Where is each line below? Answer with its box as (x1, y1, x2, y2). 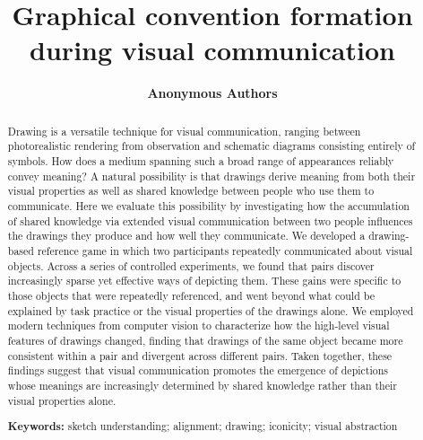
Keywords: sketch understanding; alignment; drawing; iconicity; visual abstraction (7, 418, 398, 435)
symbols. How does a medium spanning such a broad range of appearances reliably (7, 154, 394, 169)
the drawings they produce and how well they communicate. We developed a (7, 228, 366, 243)
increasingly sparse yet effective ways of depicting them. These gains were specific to (7, 273, 401, 288)
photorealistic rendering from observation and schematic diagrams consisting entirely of (7, 138, 416, 154)
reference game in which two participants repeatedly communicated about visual (37, 242, 413, 258)
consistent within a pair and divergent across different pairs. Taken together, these (7, 348, 393, 363)
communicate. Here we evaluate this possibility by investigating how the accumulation (7, 198, 410, 213)
